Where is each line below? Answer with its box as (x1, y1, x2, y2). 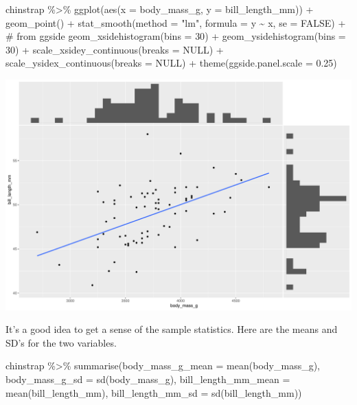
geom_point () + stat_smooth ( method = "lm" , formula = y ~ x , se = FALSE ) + (5, 15, 346, 30)
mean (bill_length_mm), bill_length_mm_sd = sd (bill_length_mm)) (5, 385, 302, 400)
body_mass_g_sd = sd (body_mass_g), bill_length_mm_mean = (5, 372, 290, 386)
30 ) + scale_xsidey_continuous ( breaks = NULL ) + (5, 42, 224, 56)
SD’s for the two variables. (5, 335, 117, 349)
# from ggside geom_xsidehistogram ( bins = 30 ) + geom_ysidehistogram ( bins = (5, 29, 346, 43)
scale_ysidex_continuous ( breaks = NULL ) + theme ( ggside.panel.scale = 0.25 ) (5, 56, 337, 70)
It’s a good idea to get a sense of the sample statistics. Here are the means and (5, 322, 338, 336)
